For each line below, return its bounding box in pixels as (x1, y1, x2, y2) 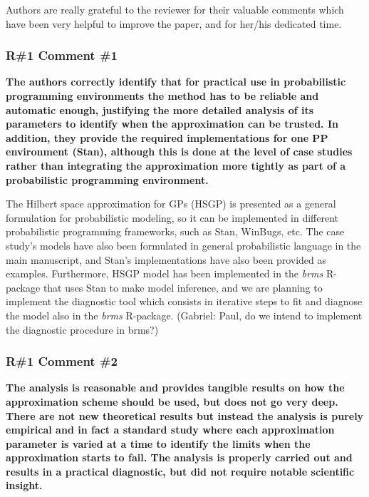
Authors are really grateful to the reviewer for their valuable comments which (6, 2, 344, 16)
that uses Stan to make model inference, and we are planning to (43, 280, 323, 294)
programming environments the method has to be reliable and (6, 88, 319, 103)
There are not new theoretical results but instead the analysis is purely (6, 408, 364, 423)
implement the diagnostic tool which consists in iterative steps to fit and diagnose (6, 294, 363, 309)
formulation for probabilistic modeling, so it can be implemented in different (6, 210, 339, 225)
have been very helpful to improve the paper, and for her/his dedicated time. (6, 16, 342, 31)
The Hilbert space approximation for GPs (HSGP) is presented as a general (6, 196, 336, 211)
